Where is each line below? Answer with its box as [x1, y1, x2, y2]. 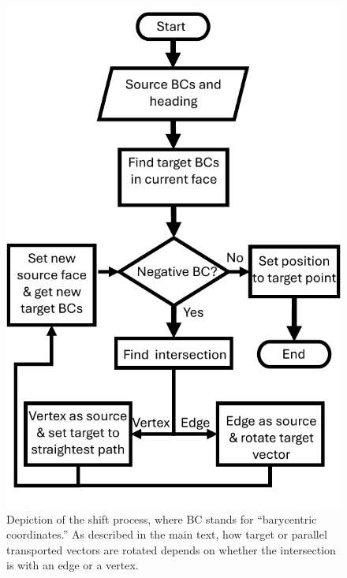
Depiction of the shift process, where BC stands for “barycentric [6, 510, 317, 527]
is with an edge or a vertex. [6, 557, 139, 573]
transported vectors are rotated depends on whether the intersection [6, 541, 336, 557]
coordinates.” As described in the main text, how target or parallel [6, 526, 327, 543]
